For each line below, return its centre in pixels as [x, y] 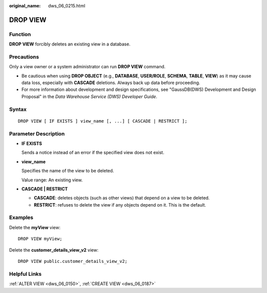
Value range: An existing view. [52, 180]
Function [20, 34]
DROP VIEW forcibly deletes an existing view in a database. [70, 44]
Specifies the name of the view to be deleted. [68, 171]
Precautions [24, 57]
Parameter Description [37, 133]
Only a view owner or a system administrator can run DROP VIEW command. [87, 67]
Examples [21, 217]
